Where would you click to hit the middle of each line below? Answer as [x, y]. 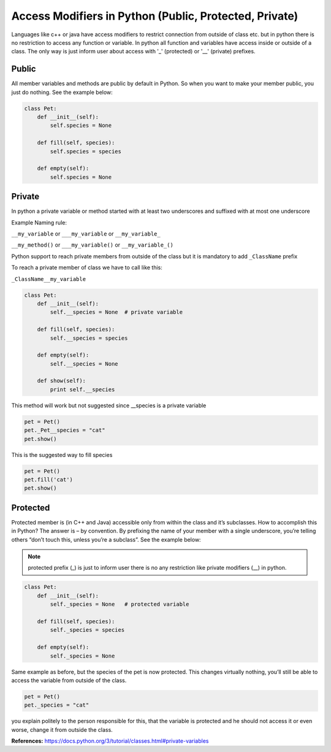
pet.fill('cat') [49, 479]
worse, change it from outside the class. [62, 729]
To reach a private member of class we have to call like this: [87, 267]
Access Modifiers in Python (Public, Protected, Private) [155, 16]
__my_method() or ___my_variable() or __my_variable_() [93, 245]
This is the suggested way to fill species [62, 455]
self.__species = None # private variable [116, 312]
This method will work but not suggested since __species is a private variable [109, 405]
